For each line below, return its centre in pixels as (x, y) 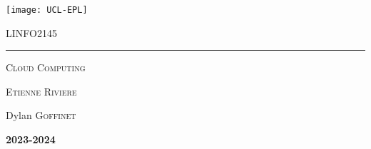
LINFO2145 (31, 32)
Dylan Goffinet (41, 115)
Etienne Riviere (41, 91)
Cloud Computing (46, 67)
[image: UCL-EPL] (47, 10)
